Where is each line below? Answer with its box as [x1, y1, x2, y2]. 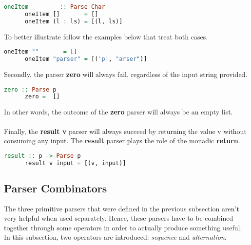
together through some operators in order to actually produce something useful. [4, 222, 242, 232]
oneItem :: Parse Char [4, 3, 105, 10]
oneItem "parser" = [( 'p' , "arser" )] [24, 56, 147, 63]
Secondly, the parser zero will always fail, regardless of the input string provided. [4, 69, 248, 79]
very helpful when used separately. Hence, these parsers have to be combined [4, 213, 233, 223]
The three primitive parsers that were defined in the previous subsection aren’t [4, 203, 239, 213]
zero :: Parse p [4, 86, 57, 93]
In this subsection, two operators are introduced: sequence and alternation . [4, 232, 227, 242]
